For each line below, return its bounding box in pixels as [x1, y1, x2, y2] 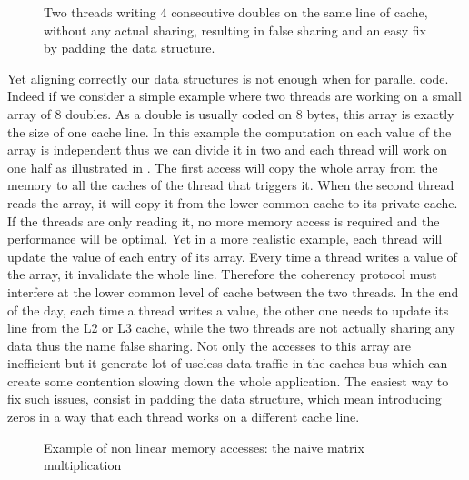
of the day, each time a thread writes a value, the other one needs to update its [7, 300, 449, 319]
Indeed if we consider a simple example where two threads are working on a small [7, 86, 462, 105]
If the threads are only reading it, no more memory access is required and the [7, 211, 440, 230]
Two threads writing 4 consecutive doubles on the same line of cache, [44, 3, 428, 21]
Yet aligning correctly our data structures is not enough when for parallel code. [7, 68, 449, 87]
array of [7, 104, 51, 123]
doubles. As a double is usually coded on [65, 104, 293, 123]
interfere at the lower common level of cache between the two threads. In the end [7, 282, 459, 301]
